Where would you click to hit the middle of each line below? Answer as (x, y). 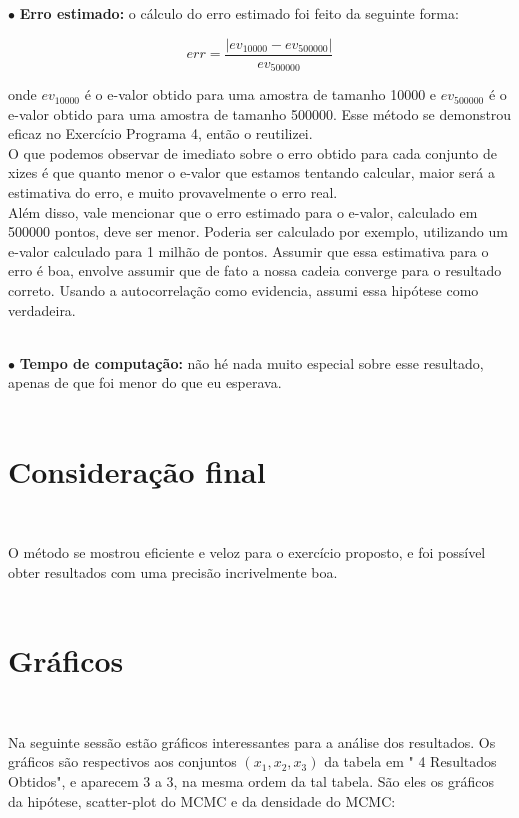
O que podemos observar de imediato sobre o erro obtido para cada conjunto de (252, 152)
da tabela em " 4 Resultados (410, 761)
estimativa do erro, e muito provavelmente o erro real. (173, 192)
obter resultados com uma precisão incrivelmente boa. (173, 571)
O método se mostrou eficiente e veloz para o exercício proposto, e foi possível (247, 552)
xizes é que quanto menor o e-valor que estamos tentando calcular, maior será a (251, 172)
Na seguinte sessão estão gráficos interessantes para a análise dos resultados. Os (252, 741)
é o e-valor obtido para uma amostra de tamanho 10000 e (260, 94)
